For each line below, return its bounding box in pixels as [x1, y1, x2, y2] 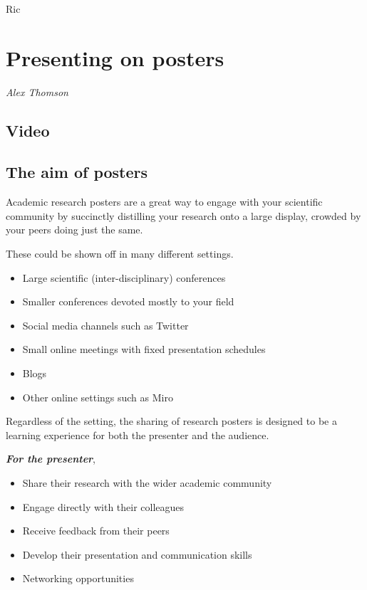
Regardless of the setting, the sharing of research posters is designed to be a [6, 413, 337, 428]
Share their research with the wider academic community [22, 475, 272, 490]
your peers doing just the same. [6, 222, 143, 237]
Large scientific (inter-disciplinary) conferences [22, 270, 226, 285]
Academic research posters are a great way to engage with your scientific [6, 194, 323, 209]
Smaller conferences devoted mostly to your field [22, 294, 234, 309]
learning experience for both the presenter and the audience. [6, 427, 269, 442]
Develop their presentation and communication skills [22, 547, 252, 562]
